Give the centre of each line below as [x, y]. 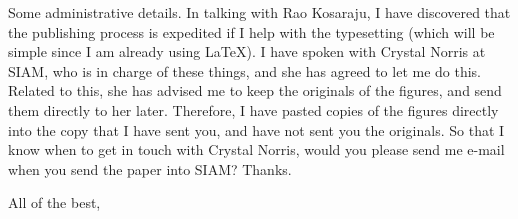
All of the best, [54, 202]
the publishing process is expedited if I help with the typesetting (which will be [251, 31]
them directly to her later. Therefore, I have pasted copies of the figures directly [253, 109]
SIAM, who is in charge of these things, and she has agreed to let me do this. [245, 70]
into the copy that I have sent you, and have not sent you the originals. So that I [256, 129]
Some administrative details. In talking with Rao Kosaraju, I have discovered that [259, 12]
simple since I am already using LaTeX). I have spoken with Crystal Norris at [247, 51]
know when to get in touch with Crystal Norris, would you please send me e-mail [256, 149]
